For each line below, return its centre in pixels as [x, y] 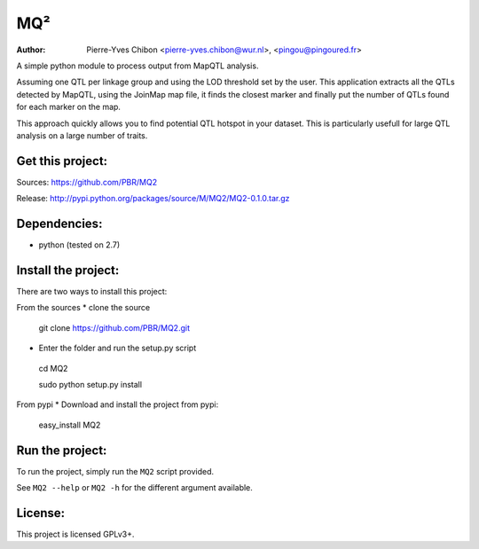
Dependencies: [59, 224]
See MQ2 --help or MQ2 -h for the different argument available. [134, 488]
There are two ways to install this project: [92, 291]
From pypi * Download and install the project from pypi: [118, 404]
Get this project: [62, 161]
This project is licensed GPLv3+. [75, 534]
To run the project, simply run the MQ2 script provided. [115, 471]
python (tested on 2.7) [79, 245]
